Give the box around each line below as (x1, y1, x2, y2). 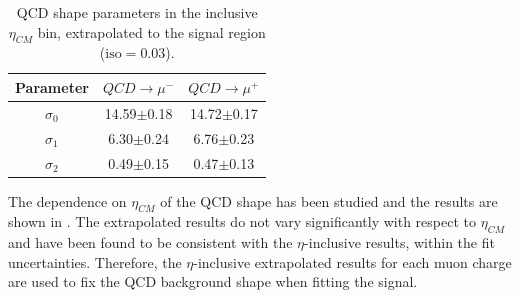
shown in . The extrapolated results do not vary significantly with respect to (8, 211, 476, 232)
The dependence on (8, 190, 127, 211)
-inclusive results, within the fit (304, 232, 495, 253)
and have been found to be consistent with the (8, 232, 293, 253)
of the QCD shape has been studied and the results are (160, 190, 498, 211)
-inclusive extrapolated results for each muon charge (193, 251, 512, 272)
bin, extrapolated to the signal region (37, 21, 266, 42)
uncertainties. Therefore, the (8, 251, 182, 272)
